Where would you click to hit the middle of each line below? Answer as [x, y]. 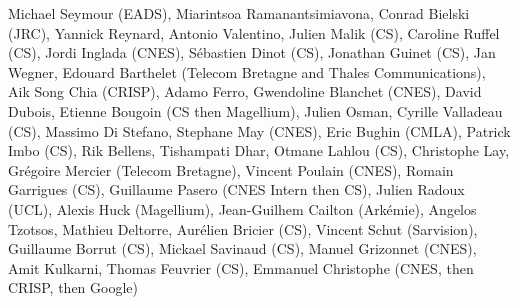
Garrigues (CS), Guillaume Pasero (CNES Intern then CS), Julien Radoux [236, 189]
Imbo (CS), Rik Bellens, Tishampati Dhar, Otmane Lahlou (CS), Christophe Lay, [259, 150]
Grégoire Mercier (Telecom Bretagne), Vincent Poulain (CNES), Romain [231, 169]
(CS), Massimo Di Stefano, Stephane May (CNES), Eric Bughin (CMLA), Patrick [259, 130]
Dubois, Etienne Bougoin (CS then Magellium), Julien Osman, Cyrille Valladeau [255, 110]
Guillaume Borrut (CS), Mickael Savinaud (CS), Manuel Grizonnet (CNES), [242, 248]
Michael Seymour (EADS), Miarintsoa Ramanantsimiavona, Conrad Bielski [239, 13]
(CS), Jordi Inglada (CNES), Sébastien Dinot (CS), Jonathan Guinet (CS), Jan [252, 52]
